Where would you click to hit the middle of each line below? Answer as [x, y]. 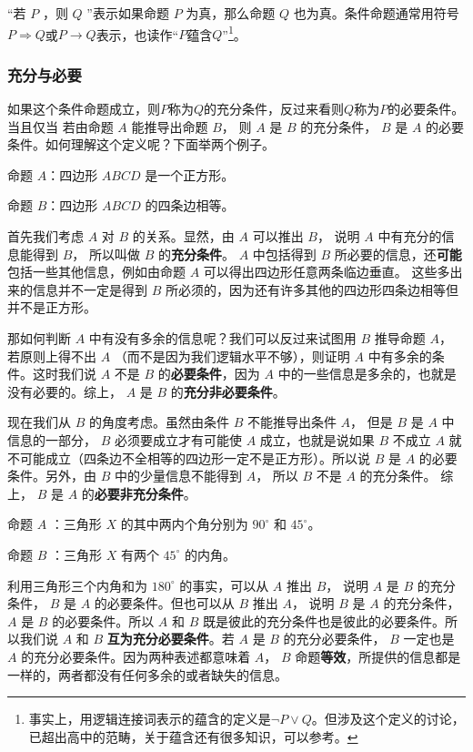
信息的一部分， [52, 439]
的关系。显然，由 [183, 236]
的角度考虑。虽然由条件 [159, 422]
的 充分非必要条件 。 [228, 391]
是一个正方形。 [190, 174]
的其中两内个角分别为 [184, 524]
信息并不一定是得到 [90, 289]
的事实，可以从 [224, 585]
